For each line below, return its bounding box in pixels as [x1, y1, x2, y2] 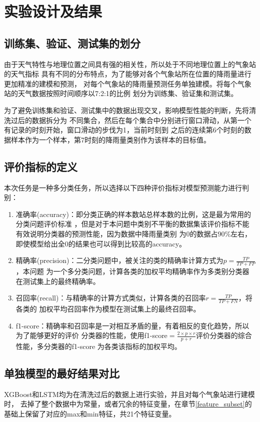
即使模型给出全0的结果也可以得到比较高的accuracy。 [15, 238, 186, 248]
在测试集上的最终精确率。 [15, 275, 100, 286]
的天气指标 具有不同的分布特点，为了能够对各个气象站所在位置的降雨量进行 [4, 68, 251, 79]
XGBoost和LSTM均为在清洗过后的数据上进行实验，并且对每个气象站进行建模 [4, 388, 255, 399]
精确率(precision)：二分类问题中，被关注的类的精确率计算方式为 [15, 255, 223, 265]
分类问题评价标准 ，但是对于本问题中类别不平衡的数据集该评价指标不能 [15, 218, 249, 229]
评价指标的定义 [4, 158, 77, 174]
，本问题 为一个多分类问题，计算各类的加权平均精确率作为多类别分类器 [15, 265, 249, 276]
